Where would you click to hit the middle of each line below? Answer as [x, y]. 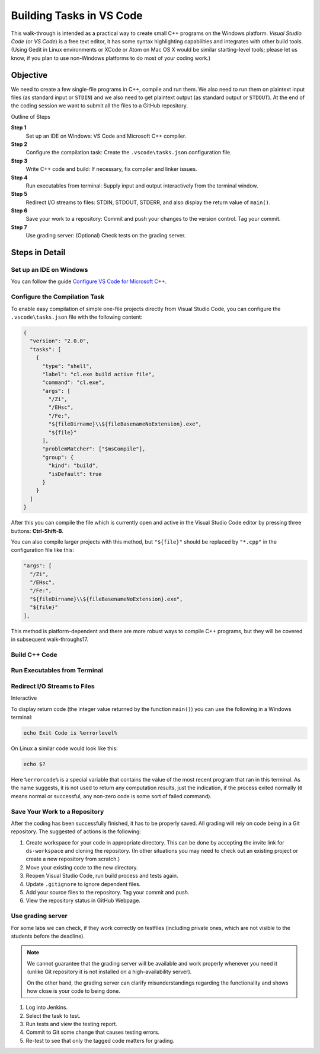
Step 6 [19, 211]
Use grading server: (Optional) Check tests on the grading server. [106, 236]
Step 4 [19, 177]
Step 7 [19, 227]
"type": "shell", [68, 366]
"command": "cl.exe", [73, 382]
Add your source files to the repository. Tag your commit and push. [108, 893]
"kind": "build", [73, 466]
